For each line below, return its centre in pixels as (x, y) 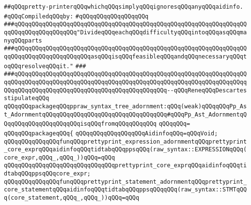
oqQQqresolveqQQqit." (39, 66)
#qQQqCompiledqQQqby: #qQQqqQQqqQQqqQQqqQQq (76, 16)
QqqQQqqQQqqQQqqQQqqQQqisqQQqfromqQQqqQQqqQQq (80, 124)
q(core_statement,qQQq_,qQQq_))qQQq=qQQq (72, 198)
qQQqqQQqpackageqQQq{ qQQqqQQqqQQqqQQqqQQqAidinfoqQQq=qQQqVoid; (111, 133)
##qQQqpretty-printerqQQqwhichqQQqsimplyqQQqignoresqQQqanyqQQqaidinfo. (124, 7)
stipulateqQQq (27, 98)
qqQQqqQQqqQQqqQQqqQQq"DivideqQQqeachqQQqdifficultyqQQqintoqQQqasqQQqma (125, 32)
